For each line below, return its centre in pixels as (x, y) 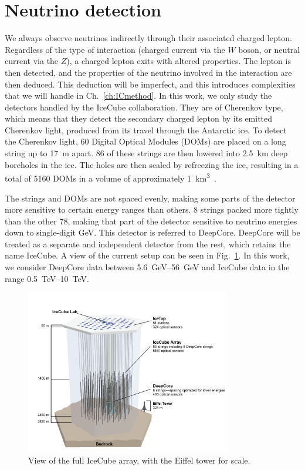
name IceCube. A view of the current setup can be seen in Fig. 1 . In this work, (147, 255)
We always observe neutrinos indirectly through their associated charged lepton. (148, 38)
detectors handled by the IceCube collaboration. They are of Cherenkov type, (144, 107)
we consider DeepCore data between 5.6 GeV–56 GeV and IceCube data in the (147, 267)
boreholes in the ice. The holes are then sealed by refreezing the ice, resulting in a (152, 164)
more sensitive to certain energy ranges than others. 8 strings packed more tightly (152, 209)
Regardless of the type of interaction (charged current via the (115, 49)
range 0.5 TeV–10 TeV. (47, 278)
